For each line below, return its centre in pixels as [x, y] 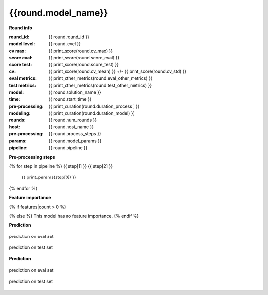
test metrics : [23, 85]
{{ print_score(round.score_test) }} [84, 64]
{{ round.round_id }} [69, 37]
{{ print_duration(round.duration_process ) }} [94, 106]
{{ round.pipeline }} [68, 148]
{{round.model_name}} [59, 13]
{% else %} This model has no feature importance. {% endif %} [74, 216]
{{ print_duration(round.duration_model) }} [92, 113]
